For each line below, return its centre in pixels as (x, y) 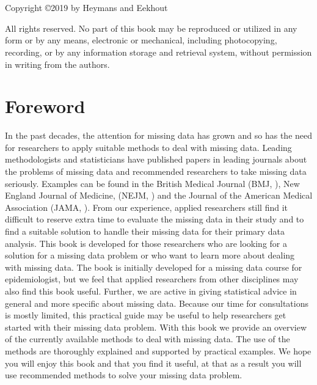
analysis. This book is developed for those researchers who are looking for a (146, 243)
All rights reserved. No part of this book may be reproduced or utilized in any (151, 28)
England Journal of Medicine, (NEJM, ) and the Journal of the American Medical (159, 195)
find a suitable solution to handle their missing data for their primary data (145, 231)
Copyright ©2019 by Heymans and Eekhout (86, 8)
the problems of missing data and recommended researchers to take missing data (156, 171)
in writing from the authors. (57, 64)
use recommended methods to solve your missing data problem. (124, 375)
